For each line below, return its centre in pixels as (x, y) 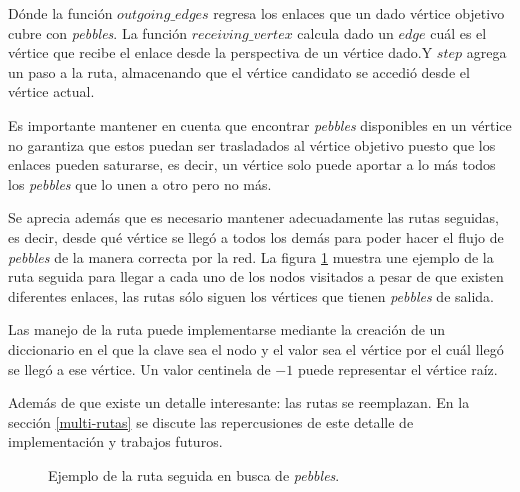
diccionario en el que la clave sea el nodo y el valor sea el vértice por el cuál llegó (256, 348)
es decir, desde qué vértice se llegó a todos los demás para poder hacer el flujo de (256, 236)
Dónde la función (60, 13)
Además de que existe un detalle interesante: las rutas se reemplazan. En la (239, 402)
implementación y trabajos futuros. (115, 441)
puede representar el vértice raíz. (397, 368)
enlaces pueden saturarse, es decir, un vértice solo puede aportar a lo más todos (252, 164)
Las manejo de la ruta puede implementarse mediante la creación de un (227, 329)
